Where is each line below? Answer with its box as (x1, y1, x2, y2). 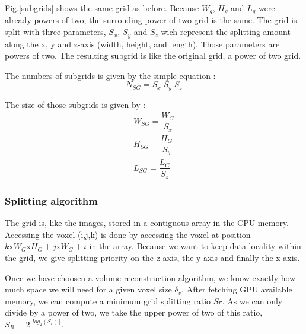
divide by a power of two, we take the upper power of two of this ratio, (5, 306, 263, 319)
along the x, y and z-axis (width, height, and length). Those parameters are (5, 37, 280, 50)
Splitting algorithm (5, 193, 98, 208)
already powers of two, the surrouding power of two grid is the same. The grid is (5, 14, 297, 26)
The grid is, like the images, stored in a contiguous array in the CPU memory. (5, 217, 289, 229)
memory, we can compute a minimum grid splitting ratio (5, 294, 211, 307)
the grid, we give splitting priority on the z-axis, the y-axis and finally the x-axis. (5, 251, 300, 263)
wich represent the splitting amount (161, 26, 291, 38)
